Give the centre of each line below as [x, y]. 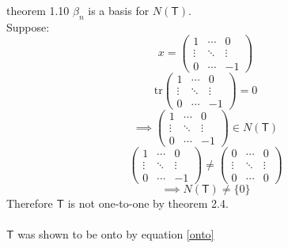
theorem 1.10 [38, 10]
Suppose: [28, 26]
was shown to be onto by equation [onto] [116, 234]
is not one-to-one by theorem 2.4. [148, 203]
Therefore [30, 203]
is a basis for [119, 10]
